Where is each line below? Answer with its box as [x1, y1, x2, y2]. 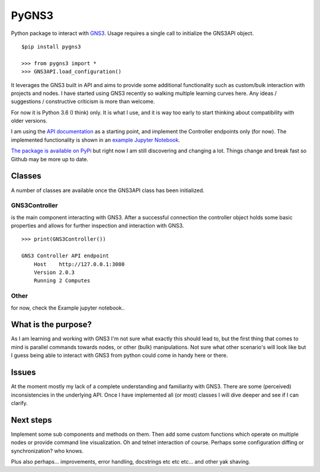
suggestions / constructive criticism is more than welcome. [11, 98, 155, 105]
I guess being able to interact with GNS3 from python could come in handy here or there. [11, 352, 228, 359]
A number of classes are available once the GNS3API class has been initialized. [11, 187, 204, 194]
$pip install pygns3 [21, 43, 81, 50]
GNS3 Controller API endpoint [21, 253, 110, 259]
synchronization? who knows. [11, 447, 84, 454]
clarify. [11, 399, 28, 406]
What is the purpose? [11, 320, 92, 330]
